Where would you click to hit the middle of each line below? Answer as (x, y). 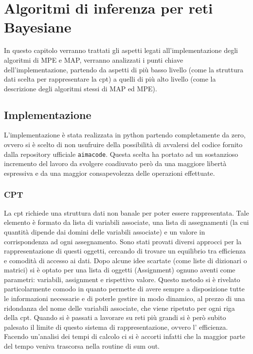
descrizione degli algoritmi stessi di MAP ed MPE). (81, 88)
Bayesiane (38, 27)
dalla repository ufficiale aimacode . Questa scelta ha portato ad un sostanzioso (121, 154)
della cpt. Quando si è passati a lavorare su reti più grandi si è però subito (115, 317)
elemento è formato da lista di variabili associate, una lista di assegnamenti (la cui (126, 222)
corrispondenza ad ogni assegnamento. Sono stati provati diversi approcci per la (123, 241)
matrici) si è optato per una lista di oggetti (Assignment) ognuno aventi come (120, 270)
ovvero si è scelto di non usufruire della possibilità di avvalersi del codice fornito (123, 144)
